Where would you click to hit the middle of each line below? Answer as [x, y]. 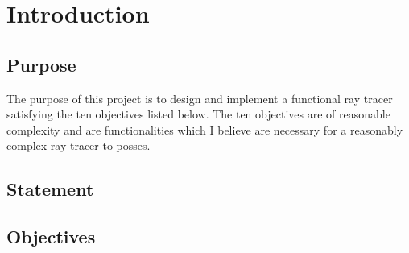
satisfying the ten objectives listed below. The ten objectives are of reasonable [198, 114]
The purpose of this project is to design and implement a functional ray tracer [200, 98]
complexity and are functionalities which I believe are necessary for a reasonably [205, 129]
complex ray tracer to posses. [78, 145]
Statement [50, 189]
